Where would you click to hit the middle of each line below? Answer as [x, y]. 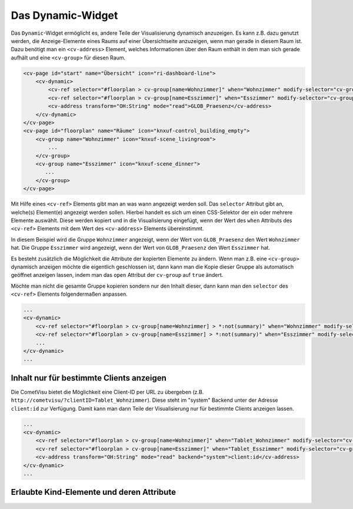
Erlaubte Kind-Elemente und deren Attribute [94, 492]
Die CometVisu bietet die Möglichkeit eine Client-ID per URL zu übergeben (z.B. [107, 392]
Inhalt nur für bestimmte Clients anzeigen [89, 378]
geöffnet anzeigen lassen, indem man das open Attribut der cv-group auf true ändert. [117, 275]
